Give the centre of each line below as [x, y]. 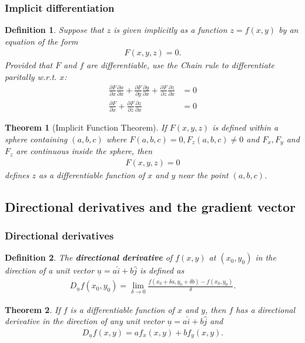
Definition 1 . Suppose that [54, 30]
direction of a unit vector [50, 270]
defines [17, 174]
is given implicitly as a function [170, 30]
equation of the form [41, 41]
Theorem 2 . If [33, 309]
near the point [203, 174]
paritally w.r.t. [31, 77]
